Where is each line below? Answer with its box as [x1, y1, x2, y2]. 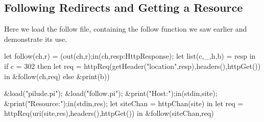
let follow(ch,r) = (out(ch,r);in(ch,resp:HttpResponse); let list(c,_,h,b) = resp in [4, 51, 256, 61]
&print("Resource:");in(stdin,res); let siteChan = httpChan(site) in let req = [4, 97, 244, 108]
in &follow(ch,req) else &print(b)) [4, 70, 110, 81]
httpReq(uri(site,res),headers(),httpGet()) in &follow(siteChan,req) [4, 108, 214, 118]
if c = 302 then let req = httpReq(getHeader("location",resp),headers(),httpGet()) [4, 60, 261, 71]
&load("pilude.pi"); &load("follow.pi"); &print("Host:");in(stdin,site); [4, 88, 218, 99]
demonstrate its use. [4, 33, 67, 44]
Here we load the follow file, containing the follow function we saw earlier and [4, 23, 247, 34]
